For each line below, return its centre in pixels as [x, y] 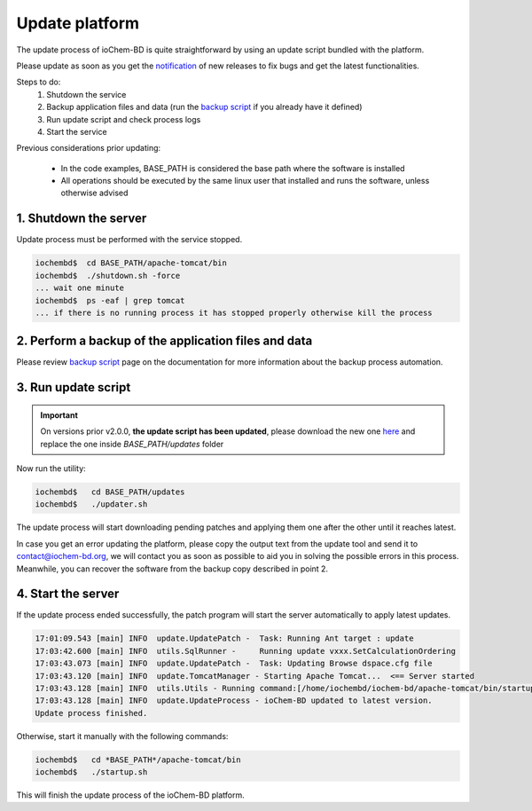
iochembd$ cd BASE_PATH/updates [110, 492]
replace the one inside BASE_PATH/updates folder [132, 444]
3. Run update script [74, 387]
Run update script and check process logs [124, 119]
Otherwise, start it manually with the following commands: [122, 736]
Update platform [78, 23]
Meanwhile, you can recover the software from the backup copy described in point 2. [172, 569]
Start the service [77, 131]
